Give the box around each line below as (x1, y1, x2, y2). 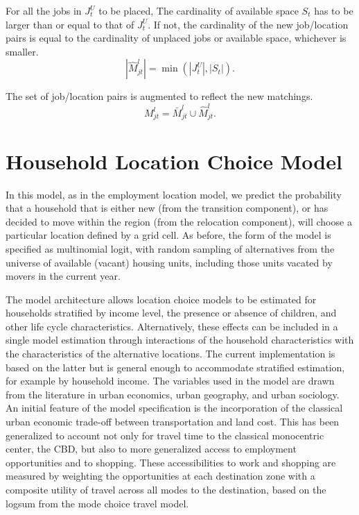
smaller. (6, 44, 39, 58)
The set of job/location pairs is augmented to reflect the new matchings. (6, 89, 313, 103)
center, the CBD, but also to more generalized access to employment (6, 441, 297, 456)
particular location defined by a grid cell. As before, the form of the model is (6, 228, 331, 242)
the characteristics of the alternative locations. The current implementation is (6, 346, 335, 361)
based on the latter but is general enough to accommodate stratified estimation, (6, 360, 345, 374)
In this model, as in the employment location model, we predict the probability (6, 187, 342, 201)
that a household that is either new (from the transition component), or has (6, 201, 329, 215)
